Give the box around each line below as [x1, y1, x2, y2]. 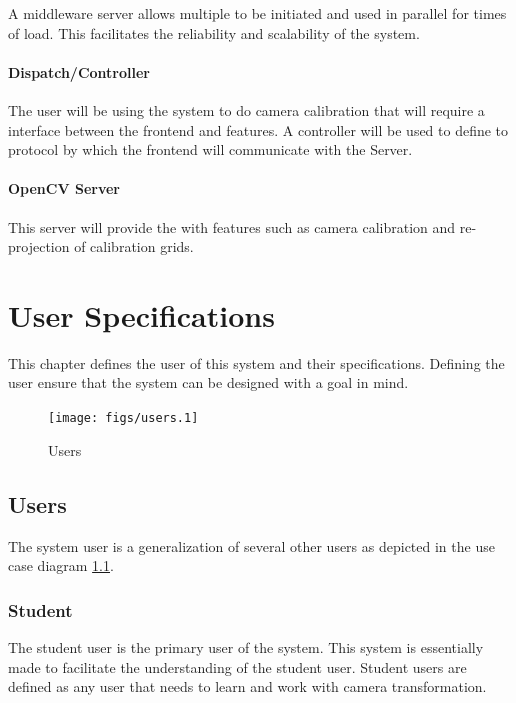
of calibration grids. [74, 236, 194, 257]
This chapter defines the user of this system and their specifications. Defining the [8, 352, 505, 373]
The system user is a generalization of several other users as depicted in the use [8, 535, 495, 556]
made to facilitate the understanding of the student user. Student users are [8, 656, 467, 677]
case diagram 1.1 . [8, 555, 114, 576]
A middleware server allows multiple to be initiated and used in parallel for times [8, 3, 507, 23]
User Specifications [8, 294, 275, 335]
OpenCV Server [8, 178, 120, 199]
